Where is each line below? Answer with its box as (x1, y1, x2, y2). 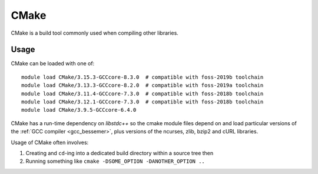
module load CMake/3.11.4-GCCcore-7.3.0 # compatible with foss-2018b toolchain (21, 90, 264, 97)
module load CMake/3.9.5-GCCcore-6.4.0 (21, 106, 137, 113)
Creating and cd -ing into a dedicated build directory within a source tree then (25, 149, 214, 156)
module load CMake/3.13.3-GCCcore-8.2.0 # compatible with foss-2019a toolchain (21, 82, 264, 89)
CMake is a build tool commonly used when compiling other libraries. (11, 29, 179, 36)
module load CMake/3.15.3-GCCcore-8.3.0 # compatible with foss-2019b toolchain (21, 73, 264, 81)
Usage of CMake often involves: (11, 139, 89, 146)
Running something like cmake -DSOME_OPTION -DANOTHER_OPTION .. (25, 158, 206, 165)
